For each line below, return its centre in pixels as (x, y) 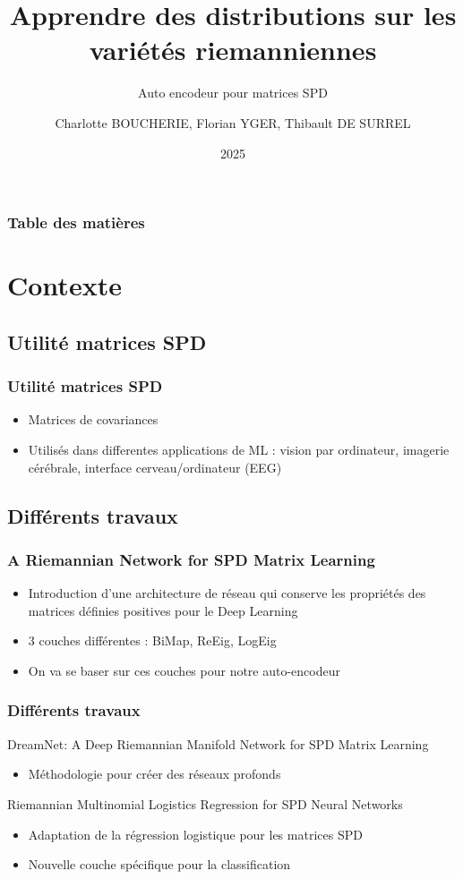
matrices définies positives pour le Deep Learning (163, 610)
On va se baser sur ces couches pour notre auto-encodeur (184, 670)
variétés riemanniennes (233, 50)
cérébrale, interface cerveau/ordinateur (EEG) (155, 467)
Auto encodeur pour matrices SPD (233, 93)
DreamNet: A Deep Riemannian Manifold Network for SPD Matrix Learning (218, 743)
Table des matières (76, 222)
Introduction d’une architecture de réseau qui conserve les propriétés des (227, 593)
